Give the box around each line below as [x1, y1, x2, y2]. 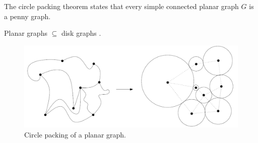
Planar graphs [4, 28, 47, 38]
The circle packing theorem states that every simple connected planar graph [4, 1, 239, 11]
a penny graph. [4, 11, 51, 21]
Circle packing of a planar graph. [24, 129, 126, 139]
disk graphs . [61, 28, 101, 38]
